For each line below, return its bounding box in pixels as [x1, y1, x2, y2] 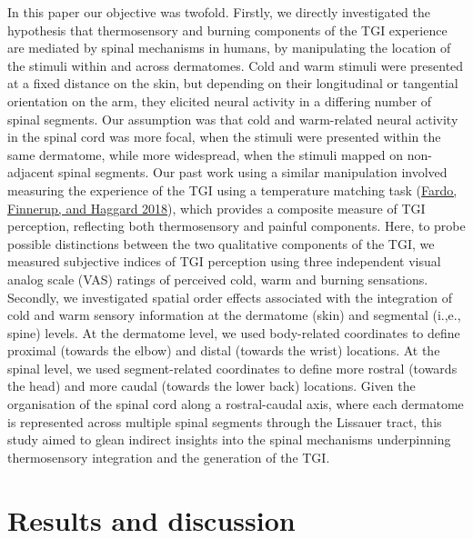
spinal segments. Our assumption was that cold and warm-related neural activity [7, 109, 458, 128]
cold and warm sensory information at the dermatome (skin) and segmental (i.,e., [7, 305, 461, 324]
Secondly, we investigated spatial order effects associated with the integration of [7, 287, 452, 306]
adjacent [7, 163, 55, 182]
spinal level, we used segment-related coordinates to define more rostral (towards [7, 358, 458, 377]
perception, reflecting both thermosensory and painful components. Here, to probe [7, 216, 466, 235]
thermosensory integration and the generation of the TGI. [7, 447, 330, 466]
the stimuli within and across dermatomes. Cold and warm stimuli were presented [7, 55, 464, 75]
